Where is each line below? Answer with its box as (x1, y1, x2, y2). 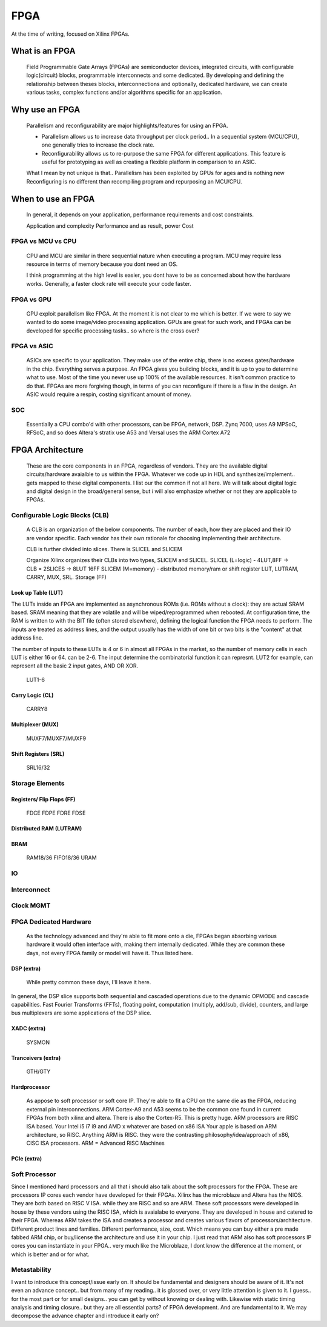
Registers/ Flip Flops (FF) (11, 795, 76, 802)
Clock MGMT (11, 901, 51, 910)
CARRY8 (26, 706, 48, 713)
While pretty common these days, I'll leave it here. (26, 979, 151, 986)
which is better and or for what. (11, 1251, 90, 1258)
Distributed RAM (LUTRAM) (11, 824, 82, 832)
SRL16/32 (26, 764, 50, 771)
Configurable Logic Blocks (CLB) (11, 511, 109, 520)
